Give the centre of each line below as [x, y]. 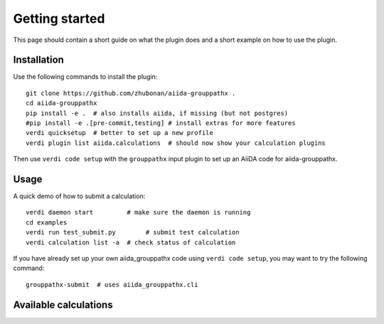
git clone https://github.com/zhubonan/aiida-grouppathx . [131, 93]
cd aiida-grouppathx [62, 103]
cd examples [47, 222]
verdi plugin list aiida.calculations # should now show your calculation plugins [176, 143]
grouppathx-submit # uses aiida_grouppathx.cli [112, 285]
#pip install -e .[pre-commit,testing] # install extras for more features [161, 123]
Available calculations [63, 304]
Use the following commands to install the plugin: [85, 77]
